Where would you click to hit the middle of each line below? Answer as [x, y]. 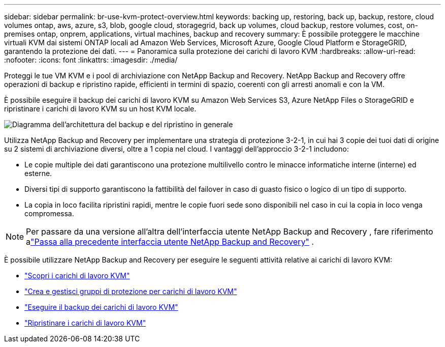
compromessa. [49, 213]
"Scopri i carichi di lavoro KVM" [77, 276]
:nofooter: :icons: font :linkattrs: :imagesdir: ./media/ [91, 60]
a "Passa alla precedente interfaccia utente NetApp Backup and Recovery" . [170, 242]
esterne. [38, 173]
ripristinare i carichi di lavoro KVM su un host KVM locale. [100, 109]
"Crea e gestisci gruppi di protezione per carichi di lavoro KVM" [131, 291]
